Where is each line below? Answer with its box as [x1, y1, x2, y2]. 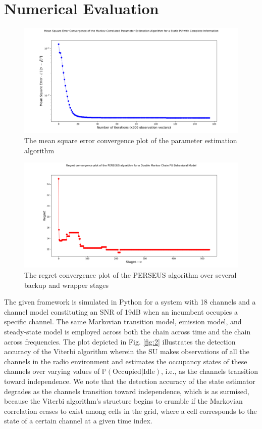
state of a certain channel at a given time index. [4, 415, 152, 426]
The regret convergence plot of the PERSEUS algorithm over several [24, 270, 237, 280]
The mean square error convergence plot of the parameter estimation [24, 135, 237, 145]
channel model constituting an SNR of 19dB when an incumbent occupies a [4, 306, 238, 317]
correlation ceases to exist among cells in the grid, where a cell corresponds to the [4, 405, 257, 416]
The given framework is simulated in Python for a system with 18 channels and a [4, 296, 256, 307]
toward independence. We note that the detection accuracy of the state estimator [4, 375, 255, 386]
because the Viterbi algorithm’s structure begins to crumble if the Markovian [4, 396, 243, 406]
